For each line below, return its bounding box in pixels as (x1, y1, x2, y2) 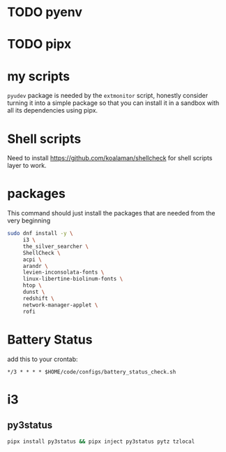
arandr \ (22, 262, 49, 269)
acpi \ (22, 256, 42, 263)
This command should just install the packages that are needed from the (7, 209, 216, 218)
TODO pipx (7, 36, 72, 52)
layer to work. (7, 162, 47, 170)
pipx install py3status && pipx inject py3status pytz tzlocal (7, 438, 195, 445)
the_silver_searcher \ (22, 243, 89, 250)
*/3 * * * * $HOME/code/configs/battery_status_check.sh (7, 368, 176, 375)
